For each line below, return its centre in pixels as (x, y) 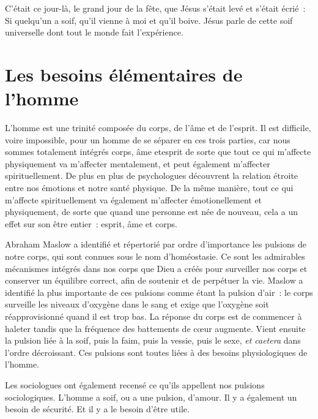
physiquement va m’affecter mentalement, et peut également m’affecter (138, 163)
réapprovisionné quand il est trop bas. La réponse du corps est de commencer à (153, 316)
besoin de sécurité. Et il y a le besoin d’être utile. (97, 409)
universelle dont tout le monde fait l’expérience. (94, 32)
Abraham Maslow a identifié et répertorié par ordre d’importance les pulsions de (156, 244)
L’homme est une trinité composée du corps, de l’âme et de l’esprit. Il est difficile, (158, 128)
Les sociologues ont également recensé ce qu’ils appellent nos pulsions (135, 384)
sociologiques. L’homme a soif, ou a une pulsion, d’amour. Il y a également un (151, 397)
